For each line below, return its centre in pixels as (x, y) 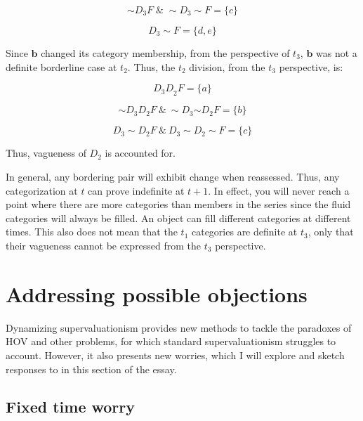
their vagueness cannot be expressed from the (104, 245)
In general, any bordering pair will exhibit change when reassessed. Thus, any (173, 177)
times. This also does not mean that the (92, 232)
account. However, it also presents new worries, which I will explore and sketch (175, 355)
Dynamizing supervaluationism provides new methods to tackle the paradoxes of (179, 327)
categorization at (42, 190)
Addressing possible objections (157, 293)
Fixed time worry (71, 407)
